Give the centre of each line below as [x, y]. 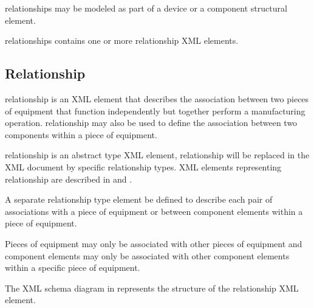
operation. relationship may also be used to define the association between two [151, 123]
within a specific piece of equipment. [73, 268]
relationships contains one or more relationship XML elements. [122, 40]
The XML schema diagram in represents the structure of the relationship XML [152, 288]
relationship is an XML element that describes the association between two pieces [157, 98]
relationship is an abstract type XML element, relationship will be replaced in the [157, 155]
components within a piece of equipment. [81, 134]
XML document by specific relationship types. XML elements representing [143, 166]
